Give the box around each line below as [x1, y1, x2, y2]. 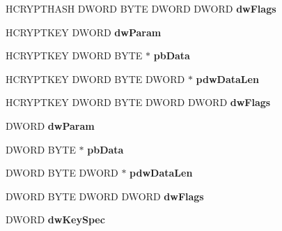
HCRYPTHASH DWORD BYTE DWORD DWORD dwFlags [6, 1, 276, 15]
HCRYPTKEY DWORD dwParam [6, 24, 162, 39]
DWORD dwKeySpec [6, 212, 105, 227]
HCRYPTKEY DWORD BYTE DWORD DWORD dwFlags [6, 95, 271, 110]
